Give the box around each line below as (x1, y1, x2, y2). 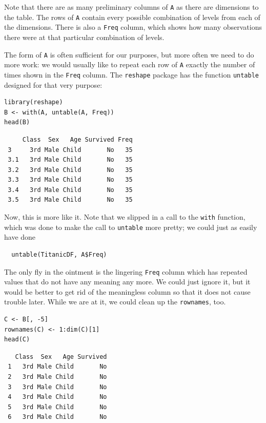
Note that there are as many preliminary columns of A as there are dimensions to (4, 2, 259, 12)
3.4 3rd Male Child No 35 (8, 186, 133, 194)
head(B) (4, 119, 30, 126)
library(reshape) (4, 99, 63, 106)
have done (4, 232, 36, 242)
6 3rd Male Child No (8, 413, 107, 421)
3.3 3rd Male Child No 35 (8, 176, 133, 184)
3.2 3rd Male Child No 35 (8, 166, 133, 174)
